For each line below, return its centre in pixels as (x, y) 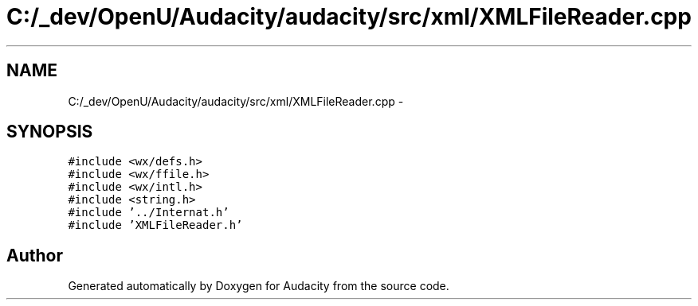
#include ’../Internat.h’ (149, 213)
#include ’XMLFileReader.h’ (155, 225)
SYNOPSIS (50, 132)
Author (35, 255)
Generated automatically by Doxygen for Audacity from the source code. (259, 286)
